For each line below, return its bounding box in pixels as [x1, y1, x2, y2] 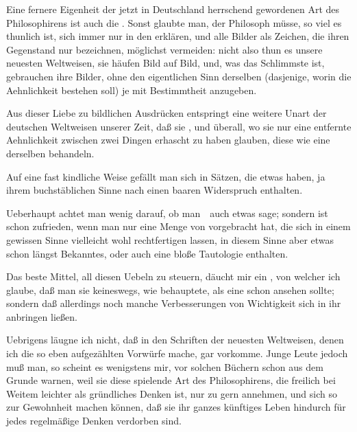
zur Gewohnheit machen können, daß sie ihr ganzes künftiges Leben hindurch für [6, 400, 346, 414]
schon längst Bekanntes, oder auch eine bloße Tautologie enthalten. [6, 246, 288, 260]
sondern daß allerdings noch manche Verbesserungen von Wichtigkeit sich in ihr [6, 296, 341, 310]
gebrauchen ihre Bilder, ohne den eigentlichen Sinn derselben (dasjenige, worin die [6, 69, 352, 83]
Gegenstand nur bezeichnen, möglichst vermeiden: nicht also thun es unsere [6, 42, 323, 56]
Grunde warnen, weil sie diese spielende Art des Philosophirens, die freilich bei [6, 373, 336, 387]
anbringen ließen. [6, 309, 77, 323]
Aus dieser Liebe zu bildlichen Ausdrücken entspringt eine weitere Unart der [6, 106, 327, 120]
